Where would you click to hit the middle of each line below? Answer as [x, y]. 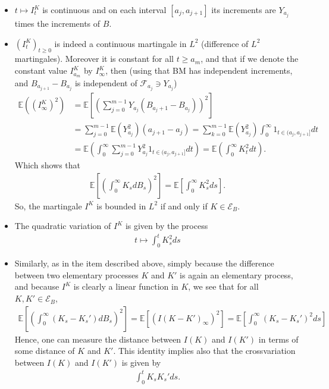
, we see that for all [223, 286]
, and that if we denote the [250, 59]
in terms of [278, 339]
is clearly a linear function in [126, 286]
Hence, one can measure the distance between [98, 339]
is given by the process [167, 226]
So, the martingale [48, 206]
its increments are [244, 10]
